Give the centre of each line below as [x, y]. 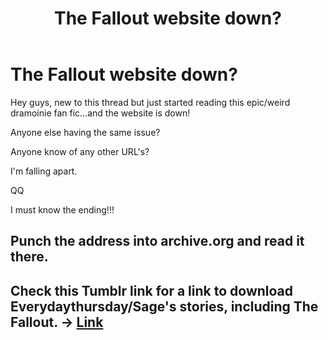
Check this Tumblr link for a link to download [152, 290]
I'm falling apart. [44, 171]
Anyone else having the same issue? [85, 132]
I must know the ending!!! [62, 209]
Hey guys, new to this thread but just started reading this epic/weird [150, 102]
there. [29, 257]
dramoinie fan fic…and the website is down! [100, 113]
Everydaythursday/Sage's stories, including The [164, 306]
